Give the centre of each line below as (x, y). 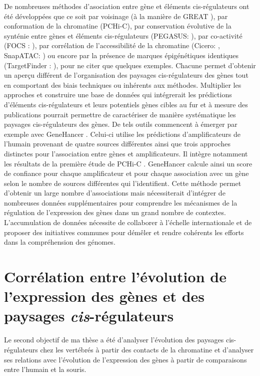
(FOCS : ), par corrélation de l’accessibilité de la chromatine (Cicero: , (112, 45)
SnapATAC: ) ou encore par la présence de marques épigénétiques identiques (121, 55)
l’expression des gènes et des (104, 296)
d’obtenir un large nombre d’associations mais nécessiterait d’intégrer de (115, 193)
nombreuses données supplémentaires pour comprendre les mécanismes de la (121, 202)
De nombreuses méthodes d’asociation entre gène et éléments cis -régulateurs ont (127, 6)
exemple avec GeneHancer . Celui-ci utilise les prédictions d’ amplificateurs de (122, 134)
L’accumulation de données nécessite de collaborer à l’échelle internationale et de (128, 222)
